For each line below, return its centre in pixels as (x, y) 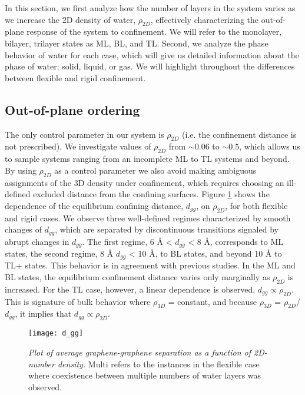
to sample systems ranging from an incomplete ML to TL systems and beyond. (147, 159)
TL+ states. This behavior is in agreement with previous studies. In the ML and (150, 265)
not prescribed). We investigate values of (78, 146)
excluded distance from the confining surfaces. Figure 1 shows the (151, 194)
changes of (24, 229)
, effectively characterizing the (204, 19)
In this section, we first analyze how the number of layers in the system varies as (150, 8)
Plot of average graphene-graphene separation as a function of (140, 352)
